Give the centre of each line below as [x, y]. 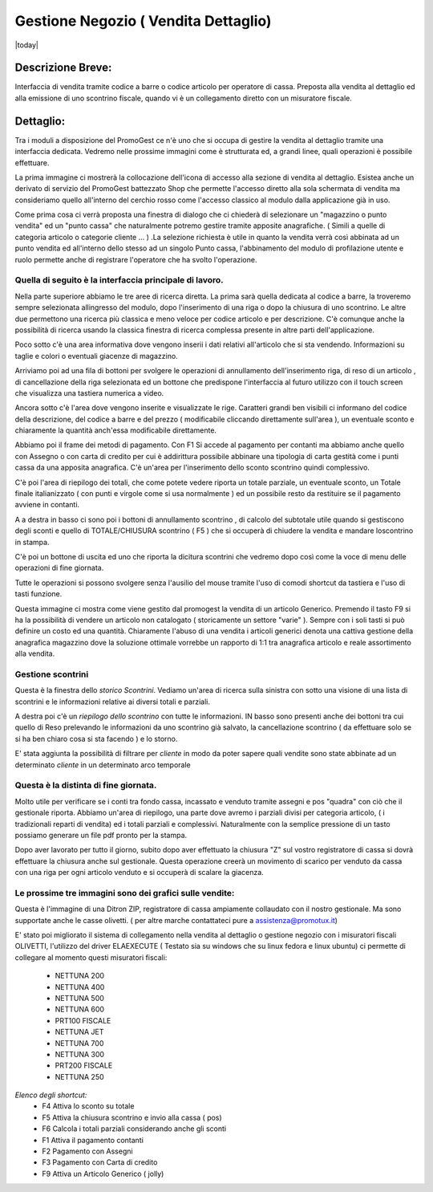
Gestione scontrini [52, 674]
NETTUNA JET [79, 1032]
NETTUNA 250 [79, 1076]
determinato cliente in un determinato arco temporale [103, 765]
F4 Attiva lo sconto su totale [88, 1106]
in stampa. [32, 542]
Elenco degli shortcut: [51, 1095]
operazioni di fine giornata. [59, 568]
